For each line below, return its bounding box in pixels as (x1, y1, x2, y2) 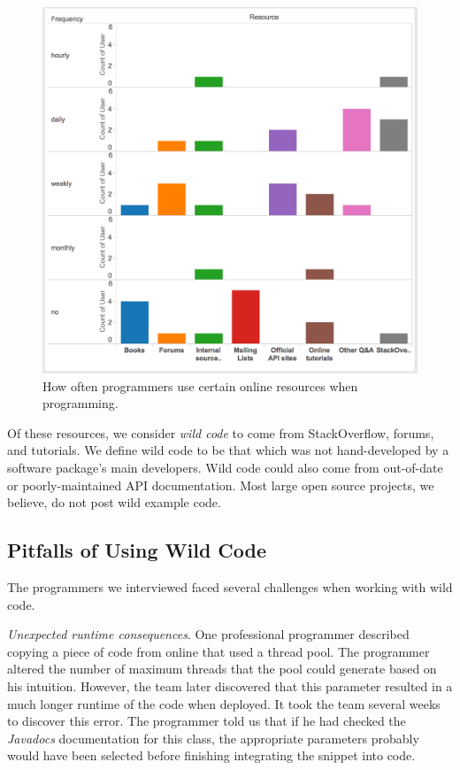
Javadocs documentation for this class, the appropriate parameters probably (7, 728, 419, 747)
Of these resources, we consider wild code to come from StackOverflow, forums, (7, 423, 434, 442)
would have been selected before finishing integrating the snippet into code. (7, 746, 416, 765)
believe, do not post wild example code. (7, 493, 221, 512)
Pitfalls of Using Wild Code (7, 536, 267, 564)
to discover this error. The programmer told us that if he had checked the (7, 712, 406, 730)
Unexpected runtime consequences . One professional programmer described (7, 625, 410, 643)
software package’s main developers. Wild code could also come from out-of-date (7, 458, 443, 477)
